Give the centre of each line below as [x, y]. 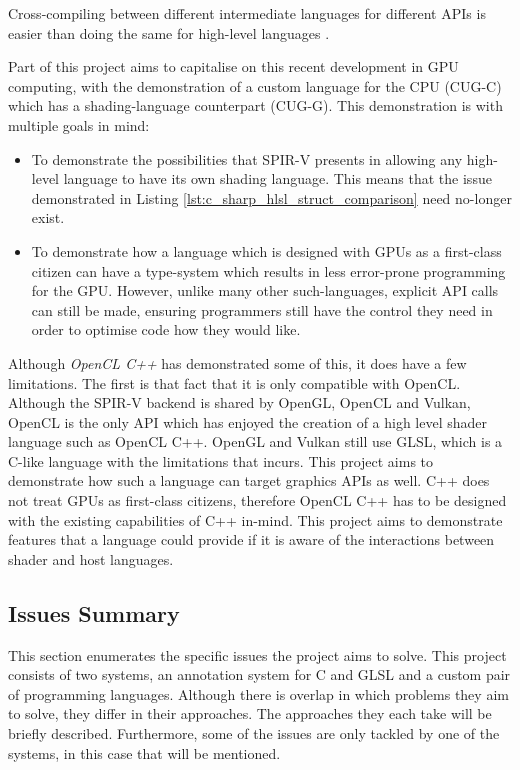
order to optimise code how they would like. [166, 329]
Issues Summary [94, 612]
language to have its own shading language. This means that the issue [277, 178]
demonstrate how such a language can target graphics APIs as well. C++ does [249, 480]
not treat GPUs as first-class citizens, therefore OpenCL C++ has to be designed [257, 500]
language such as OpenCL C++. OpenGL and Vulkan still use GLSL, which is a [255, 441]
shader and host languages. [91, 558]
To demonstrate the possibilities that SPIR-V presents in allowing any [247, 158]
